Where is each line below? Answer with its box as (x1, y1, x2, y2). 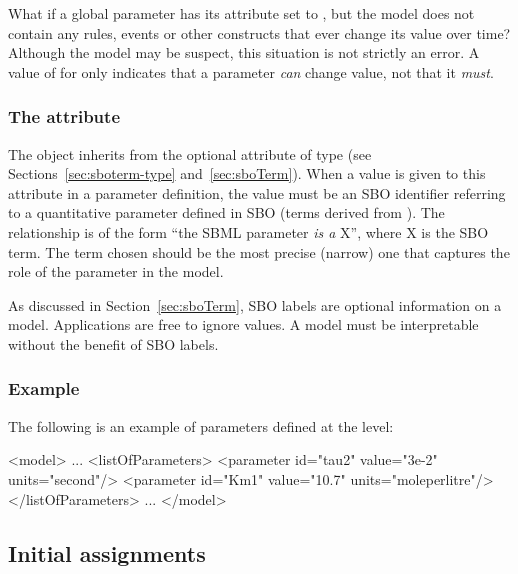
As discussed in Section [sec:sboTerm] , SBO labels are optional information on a (8, 294, 502, 315)
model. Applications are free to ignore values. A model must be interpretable (8, 314, 479, 335)
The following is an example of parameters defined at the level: (8, 415, 394, 436)
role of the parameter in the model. (8, 261, 224, 282)
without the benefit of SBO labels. (8, 333, 219, 354)
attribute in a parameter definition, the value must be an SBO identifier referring (8, 182, 506, 203)
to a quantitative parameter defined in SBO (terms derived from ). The (8, 202, 445, 223)
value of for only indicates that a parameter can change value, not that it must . (8, 61, 494, 82)
